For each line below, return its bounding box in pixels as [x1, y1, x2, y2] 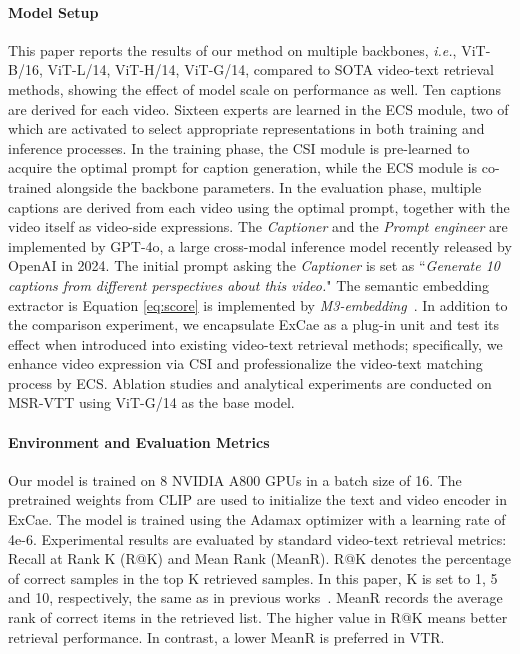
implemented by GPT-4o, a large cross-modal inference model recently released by [8, 235, 512, 256]
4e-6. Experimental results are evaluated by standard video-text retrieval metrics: [8, 528, 507, 549]
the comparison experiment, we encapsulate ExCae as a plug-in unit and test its [8, 314, 500, 335]
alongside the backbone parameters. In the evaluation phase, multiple [56, 176, 482, 197]
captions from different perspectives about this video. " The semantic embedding [8, 274, 490, 295]
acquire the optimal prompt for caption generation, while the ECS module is [8, 157, 478, 178]
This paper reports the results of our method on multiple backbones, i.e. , [8, 39, 457, 60]
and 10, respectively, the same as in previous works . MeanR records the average [8, 587, 503, 608]
